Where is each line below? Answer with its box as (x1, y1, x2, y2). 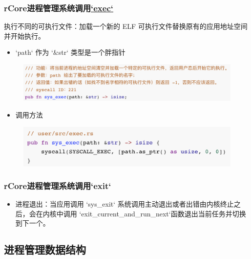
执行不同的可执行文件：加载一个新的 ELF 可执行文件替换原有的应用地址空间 (4, 21, 248, 31)
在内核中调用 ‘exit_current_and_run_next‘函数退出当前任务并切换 (36, 208, 246, 218)
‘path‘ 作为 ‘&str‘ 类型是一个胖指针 (15, 47, 125, 57)
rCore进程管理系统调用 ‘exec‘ (4, 1, 113, 14)
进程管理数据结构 (4, 242, 86, 257)
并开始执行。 (4, 30, 45, 41)
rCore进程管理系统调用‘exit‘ (4, 179, 111, 191)
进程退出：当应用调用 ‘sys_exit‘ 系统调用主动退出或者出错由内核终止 (15, 198, 234, 209)
